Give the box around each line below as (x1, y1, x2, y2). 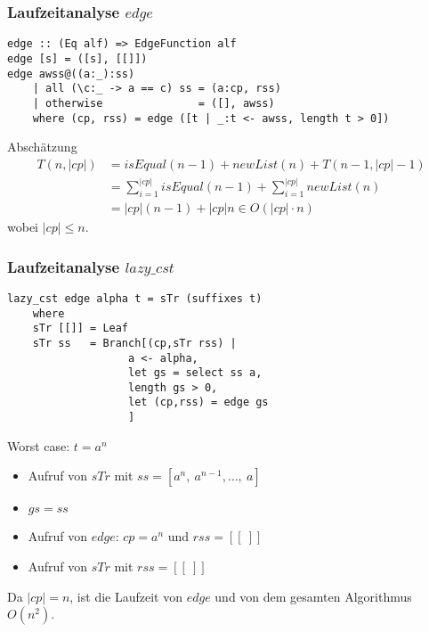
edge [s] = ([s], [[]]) (7, 52, 148, 65)
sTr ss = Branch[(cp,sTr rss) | (32, 336, 237, 349)
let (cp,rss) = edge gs (128, 396, 269, 409)
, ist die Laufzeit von (69, 587, 182, 605)
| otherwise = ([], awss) (32, 96, 275, 110)
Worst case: (7, 436, 70, 455)
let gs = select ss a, (128, 366, 263, 380)
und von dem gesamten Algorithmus (214, 587, 412, 605)
